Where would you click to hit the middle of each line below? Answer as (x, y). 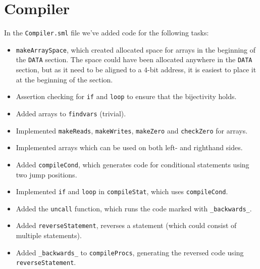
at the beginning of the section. (64, 79)
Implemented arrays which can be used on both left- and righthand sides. (129, 147)
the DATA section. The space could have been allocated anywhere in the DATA (134, 59)
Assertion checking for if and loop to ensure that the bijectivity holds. (126, 96)
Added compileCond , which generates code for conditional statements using (133, 164)
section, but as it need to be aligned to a (79, 70)
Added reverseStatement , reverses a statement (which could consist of (126, 225)
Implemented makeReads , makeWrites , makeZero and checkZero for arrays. (132, 130)
